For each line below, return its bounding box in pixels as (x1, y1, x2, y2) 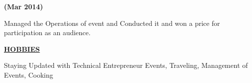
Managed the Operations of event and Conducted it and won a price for (4, 18, 220, 28)
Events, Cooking (4, 69, 53, 80)
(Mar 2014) (4, 1, 43, 11)
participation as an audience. (4, 27, 91, 38)
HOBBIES (4, 43, 40, 54)
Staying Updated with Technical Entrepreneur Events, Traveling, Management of (4, 60, 248, 70)
